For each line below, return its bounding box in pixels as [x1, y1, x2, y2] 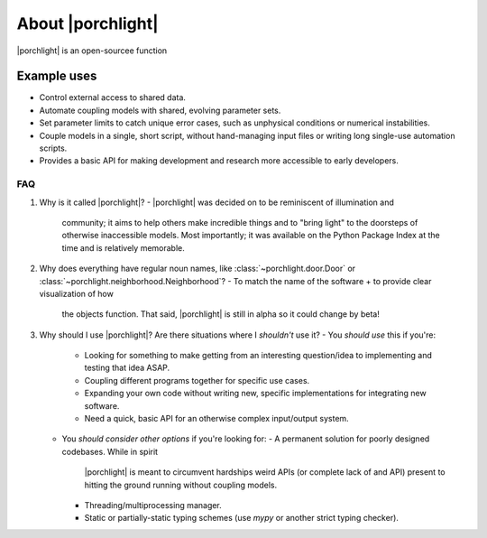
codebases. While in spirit [61, 446, 158, 457]
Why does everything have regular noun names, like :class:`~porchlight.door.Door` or [39, 263, 356, 274]
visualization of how [39, 288, 115, 299]
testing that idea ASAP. [84, 362, 170, 374]
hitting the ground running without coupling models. [84, 479, 278, 490]
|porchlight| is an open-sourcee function [16, 45, 168, 56]
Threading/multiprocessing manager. [84, 499, 223, 510]
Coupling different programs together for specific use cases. [84, 375, 310, 385]
